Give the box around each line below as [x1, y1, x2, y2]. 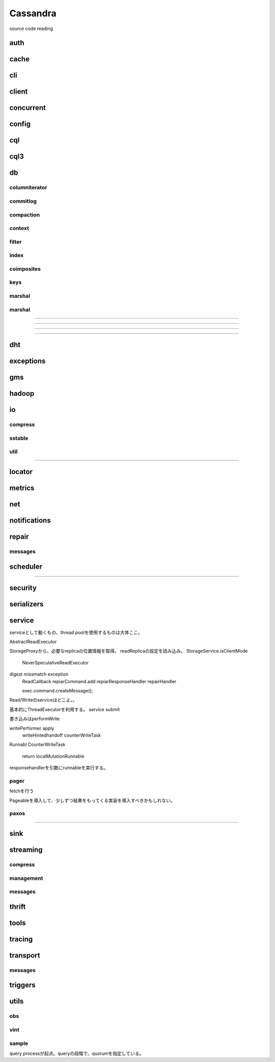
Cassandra [9, 8, 57, 19]
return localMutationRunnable [22, 753, 85, 759]
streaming [9, 846, 43, 854]
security [9, 583, 37, 592]
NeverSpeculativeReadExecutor [22, 659, 89, 665]
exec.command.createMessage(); [22, 688, 93, 694]
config [9, 120, 31, 128]
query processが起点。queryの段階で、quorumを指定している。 [9, 1050, 144, 1056]
